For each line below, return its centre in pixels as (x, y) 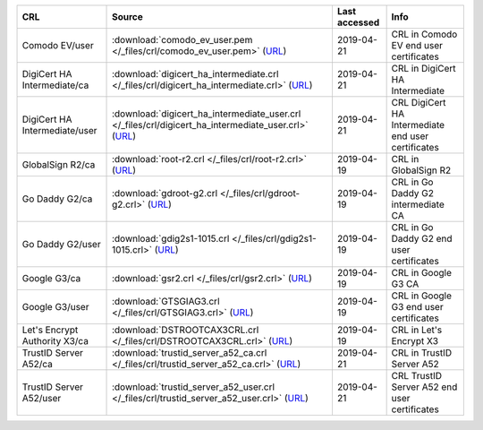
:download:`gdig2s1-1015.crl (171, 239)
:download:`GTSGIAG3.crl (166, 301)
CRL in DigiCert (424, 69)
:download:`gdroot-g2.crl (165, 193)
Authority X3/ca (55, 341)
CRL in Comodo (424, 34)
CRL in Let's (417, 330)
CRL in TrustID (422, 353)
